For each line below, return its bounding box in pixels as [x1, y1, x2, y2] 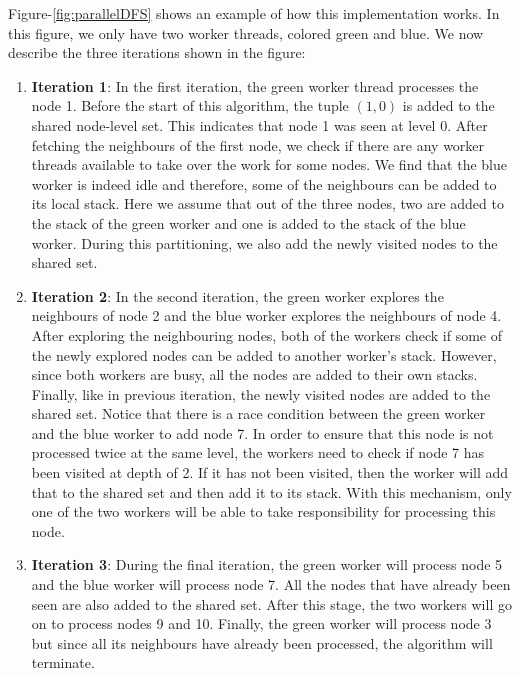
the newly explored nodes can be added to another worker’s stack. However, [31, 344, 497, 365]
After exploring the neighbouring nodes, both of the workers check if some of [31, 324, 503, 345]
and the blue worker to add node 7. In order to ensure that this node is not [31, 422, 494, 443]
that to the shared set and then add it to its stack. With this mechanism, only [31, 481, 512, 502]
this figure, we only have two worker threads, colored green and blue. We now [8, 22, 484, 43]
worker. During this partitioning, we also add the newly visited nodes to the [31, 232, 498, 253]
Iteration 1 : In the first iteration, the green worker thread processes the [31, 75, 479, 96]
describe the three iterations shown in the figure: [8, 42, 306, 63]
